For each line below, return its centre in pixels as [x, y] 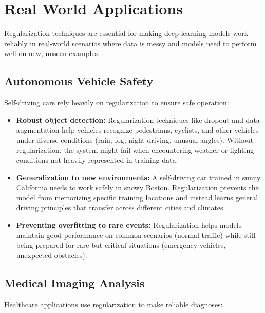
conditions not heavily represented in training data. [97, 160]
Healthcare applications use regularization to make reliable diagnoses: [113, 304]
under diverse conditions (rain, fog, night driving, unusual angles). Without [135, 140]
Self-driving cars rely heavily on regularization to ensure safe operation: [117, 103]
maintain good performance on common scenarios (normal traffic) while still [136, 235]
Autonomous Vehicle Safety [79, 81]
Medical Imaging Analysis [74, 282]
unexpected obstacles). [52, 255]
